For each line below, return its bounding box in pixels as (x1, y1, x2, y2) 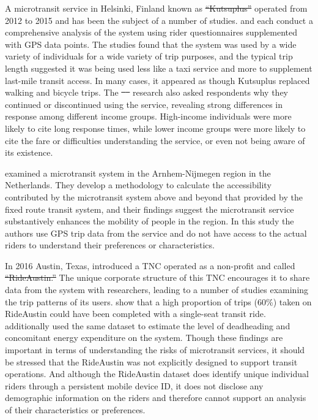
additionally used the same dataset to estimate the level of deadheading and (5, 319, 290, 332)
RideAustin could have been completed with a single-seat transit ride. (5, 307, 266, 320)
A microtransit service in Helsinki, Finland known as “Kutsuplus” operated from (5, 2, 308, 14)
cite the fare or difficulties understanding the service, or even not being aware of (5, 134, 305, 147)
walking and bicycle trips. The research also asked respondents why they (5, 86, 288, 99)
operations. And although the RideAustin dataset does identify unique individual (5, 367, 309, 380)
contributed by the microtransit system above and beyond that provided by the (5, 190, 303, 203)
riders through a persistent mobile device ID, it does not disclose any (5, 379, 264, 392)
